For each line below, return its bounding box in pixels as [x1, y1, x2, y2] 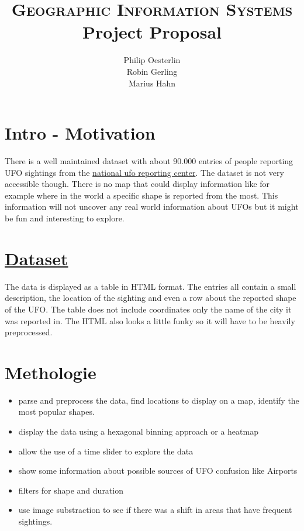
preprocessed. [5, 326, 53, 338]
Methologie [5, 360, 96, 384]
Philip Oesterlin [123, 54, 181, 66]
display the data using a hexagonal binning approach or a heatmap [18, 425, 258, 437]
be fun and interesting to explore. [5, 212, 125, 224]
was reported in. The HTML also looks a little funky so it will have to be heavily [5, 314, 295, 327]
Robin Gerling [126, 65, 178, 77]
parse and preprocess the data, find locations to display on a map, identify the [18, 394, 299, 406]
